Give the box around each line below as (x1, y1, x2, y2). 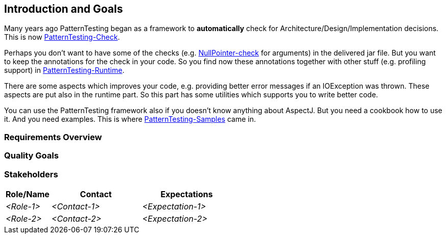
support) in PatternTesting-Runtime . (4, 66, 125, 75)
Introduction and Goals (4, 3, 123, 15)
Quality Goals (4, 150, 59, 161)
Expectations (160, 189, 213, 199)
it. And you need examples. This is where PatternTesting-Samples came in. (4, 115, 256, 124)
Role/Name (6, 189, 50, 199)
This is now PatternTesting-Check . (4, 33, 120, 42)
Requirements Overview (4, 131, 102, 142)
